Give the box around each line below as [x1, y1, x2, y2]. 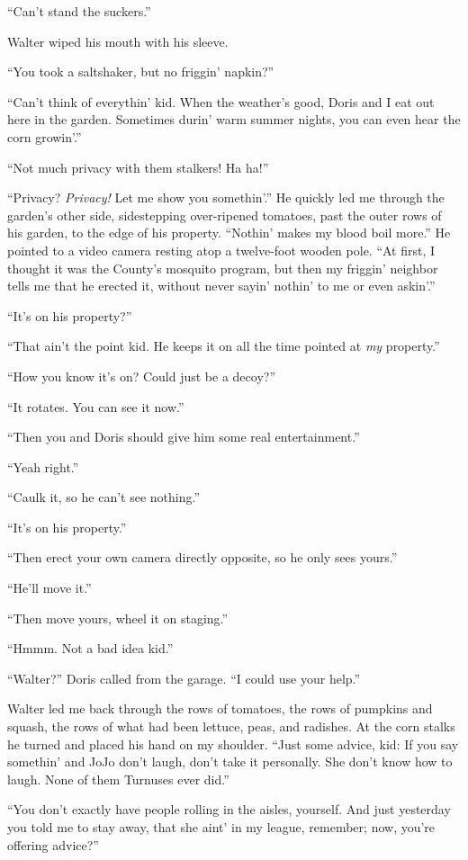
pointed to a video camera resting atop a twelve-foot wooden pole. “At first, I [7, 240, 436, 259]
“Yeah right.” [7, 457, 79, 476]
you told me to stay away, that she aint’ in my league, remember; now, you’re [7, 818, 436, 836]
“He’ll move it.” [7, 578, 92, 597]
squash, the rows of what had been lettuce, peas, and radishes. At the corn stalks [7, 717, 455, 736]
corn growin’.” [7, 127, 82, 146]
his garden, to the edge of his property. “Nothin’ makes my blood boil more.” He [7, 223, 451, 242]
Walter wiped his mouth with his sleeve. [7, 31, 229, 50]
